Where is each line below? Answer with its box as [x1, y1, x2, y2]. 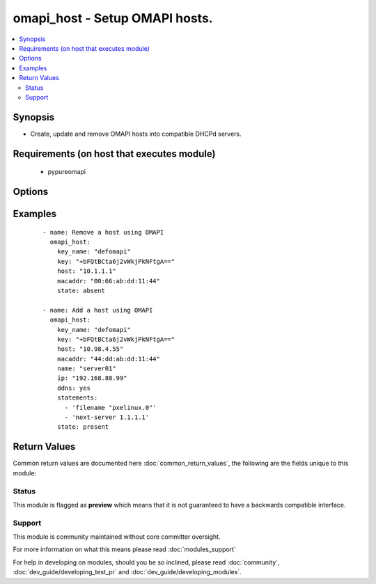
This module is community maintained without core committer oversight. [13, 532, 221, 541]
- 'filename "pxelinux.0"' [64, 404, 157, 411]
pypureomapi [47, 168, 86, 176]
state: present [56, 423, 109, 431]
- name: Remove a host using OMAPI [42, 228, 164, 236]
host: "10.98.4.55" [56, 345, 124, 353]
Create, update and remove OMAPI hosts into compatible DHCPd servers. [30, 129, 242, 138]
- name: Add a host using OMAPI [42, 306, 153, 314]
